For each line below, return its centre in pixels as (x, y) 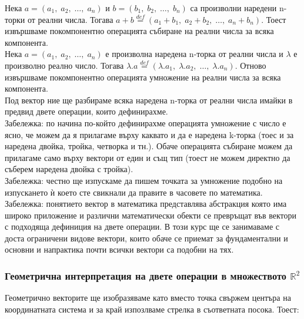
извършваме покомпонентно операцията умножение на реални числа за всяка (143, 77)
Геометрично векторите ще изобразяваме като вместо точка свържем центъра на (148, 298)
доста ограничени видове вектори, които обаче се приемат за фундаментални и (146, 238)
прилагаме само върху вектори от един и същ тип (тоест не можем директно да (148, 157)
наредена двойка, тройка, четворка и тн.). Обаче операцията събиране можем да (149, 146)
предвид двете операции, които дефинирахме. (86, 111)
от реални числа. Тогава (70, 19)
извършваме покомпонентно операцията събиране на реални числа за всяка (139, 31)
